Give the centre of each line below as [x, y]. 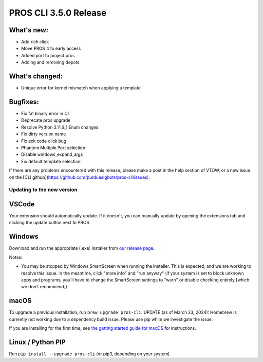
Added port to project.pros [48, 55]
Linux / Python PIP [37, 342]
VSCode [22, 204]
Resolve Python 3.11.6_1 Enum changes [60, 127]
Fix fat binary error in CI [45, 114]
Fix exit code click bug [44, 141]
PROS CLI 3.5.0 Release [58, 13]
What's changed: [36, 76]
